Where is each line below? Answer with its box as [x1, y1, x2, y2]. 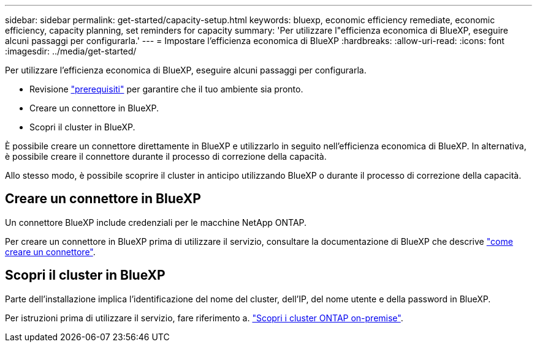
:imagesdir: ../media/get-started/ [5, 46, 137, 56]
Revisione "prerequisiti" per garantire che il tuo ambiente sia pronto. [29, 84, 303, 94]
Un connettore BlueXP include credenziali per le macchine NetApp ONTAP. [5, 217, 307, 228]
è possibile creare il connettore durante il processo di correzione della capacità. [5, 151, 327, 162]
